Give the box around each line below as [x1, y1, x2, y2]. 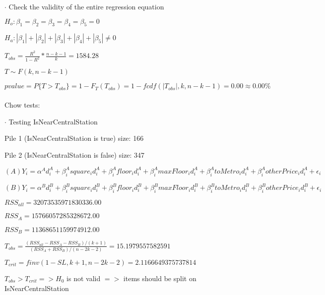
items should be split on [123, 273, 196, 284]
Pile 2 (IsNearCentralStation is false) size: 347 [4, 149, 145, 160]
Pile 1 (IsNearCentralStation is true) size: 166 [4, 133, 144, 143]
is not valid [66, 273, 101, 284]
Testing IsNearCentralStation [8, 116, 98, 126]
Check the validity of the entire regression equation [8, 1, 164, 11]
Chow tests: [4, 99, 40, 110]
